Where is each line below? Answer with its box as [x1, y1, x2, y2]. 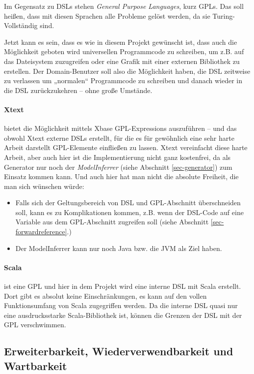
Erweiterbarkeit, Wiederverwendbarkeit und [4, 343, 233, 359]
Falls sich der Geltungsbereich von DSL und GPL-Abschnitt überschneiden [15, 197, 241, 208]
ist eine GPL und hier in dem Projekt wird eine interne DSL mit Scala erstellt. [4, 281, 241, 291]
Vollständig [4, 20, 38, 31]
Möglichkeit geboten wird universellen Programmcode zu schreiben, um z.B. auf [4, 46, 244, 57]
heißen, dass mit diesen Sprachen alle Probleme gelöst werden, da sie [4, 10, 210, 21]
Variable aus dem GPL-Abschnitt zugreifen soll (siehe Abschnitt [15, 217, 209, 227]
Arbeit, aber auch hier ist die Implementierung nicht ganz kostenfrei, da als [4, 152, 231, 162]
